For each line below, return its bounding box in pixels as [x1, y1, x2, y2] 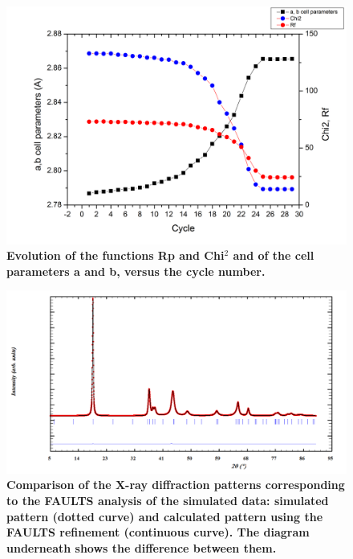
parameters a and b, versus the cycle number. [6, 262, 266, 279]
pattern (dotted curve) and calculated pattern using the [6, 508, 323, 524]
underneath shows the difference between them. [6, 539, 277, 556]
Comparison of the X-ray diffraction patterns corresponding [6, 476, 345, 493]
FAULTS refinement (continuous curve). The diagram [6, 524, 310, 541]
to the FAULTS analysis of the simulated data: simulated [6, 491, 329, 508]
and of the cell [233, 247, 314, 264]
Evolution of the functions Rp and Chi [6, 247, 225, 264]
